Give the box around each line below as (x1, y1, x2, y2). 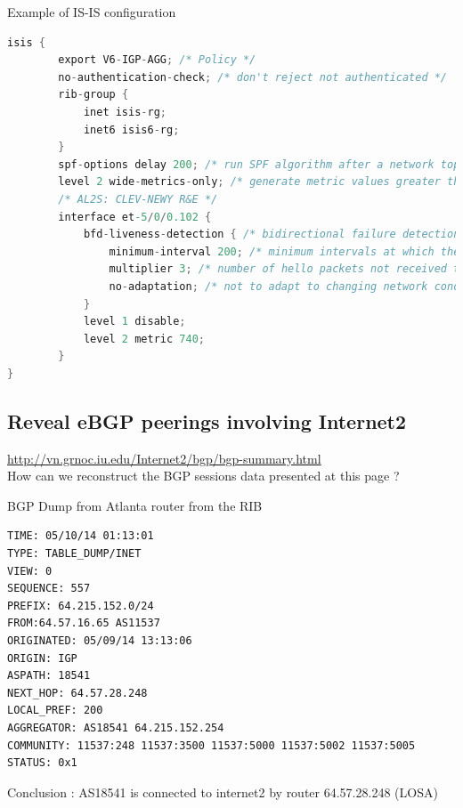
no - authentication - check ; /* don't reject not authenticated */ (58, 70, 448, 84)
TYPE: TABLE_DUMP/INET (7, 547, 142, 561)
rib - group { (58, 88, 129, 101)
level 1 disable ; (83, 315, 186, 328)
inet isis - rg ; (83, 105, 167, 118)
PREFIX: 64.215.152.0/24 (7, 599, 154, 612)
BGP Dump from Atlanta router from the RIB (7, 496, 263, 514)
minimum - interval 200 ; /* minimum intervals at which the (109, 245, 460, 258)
